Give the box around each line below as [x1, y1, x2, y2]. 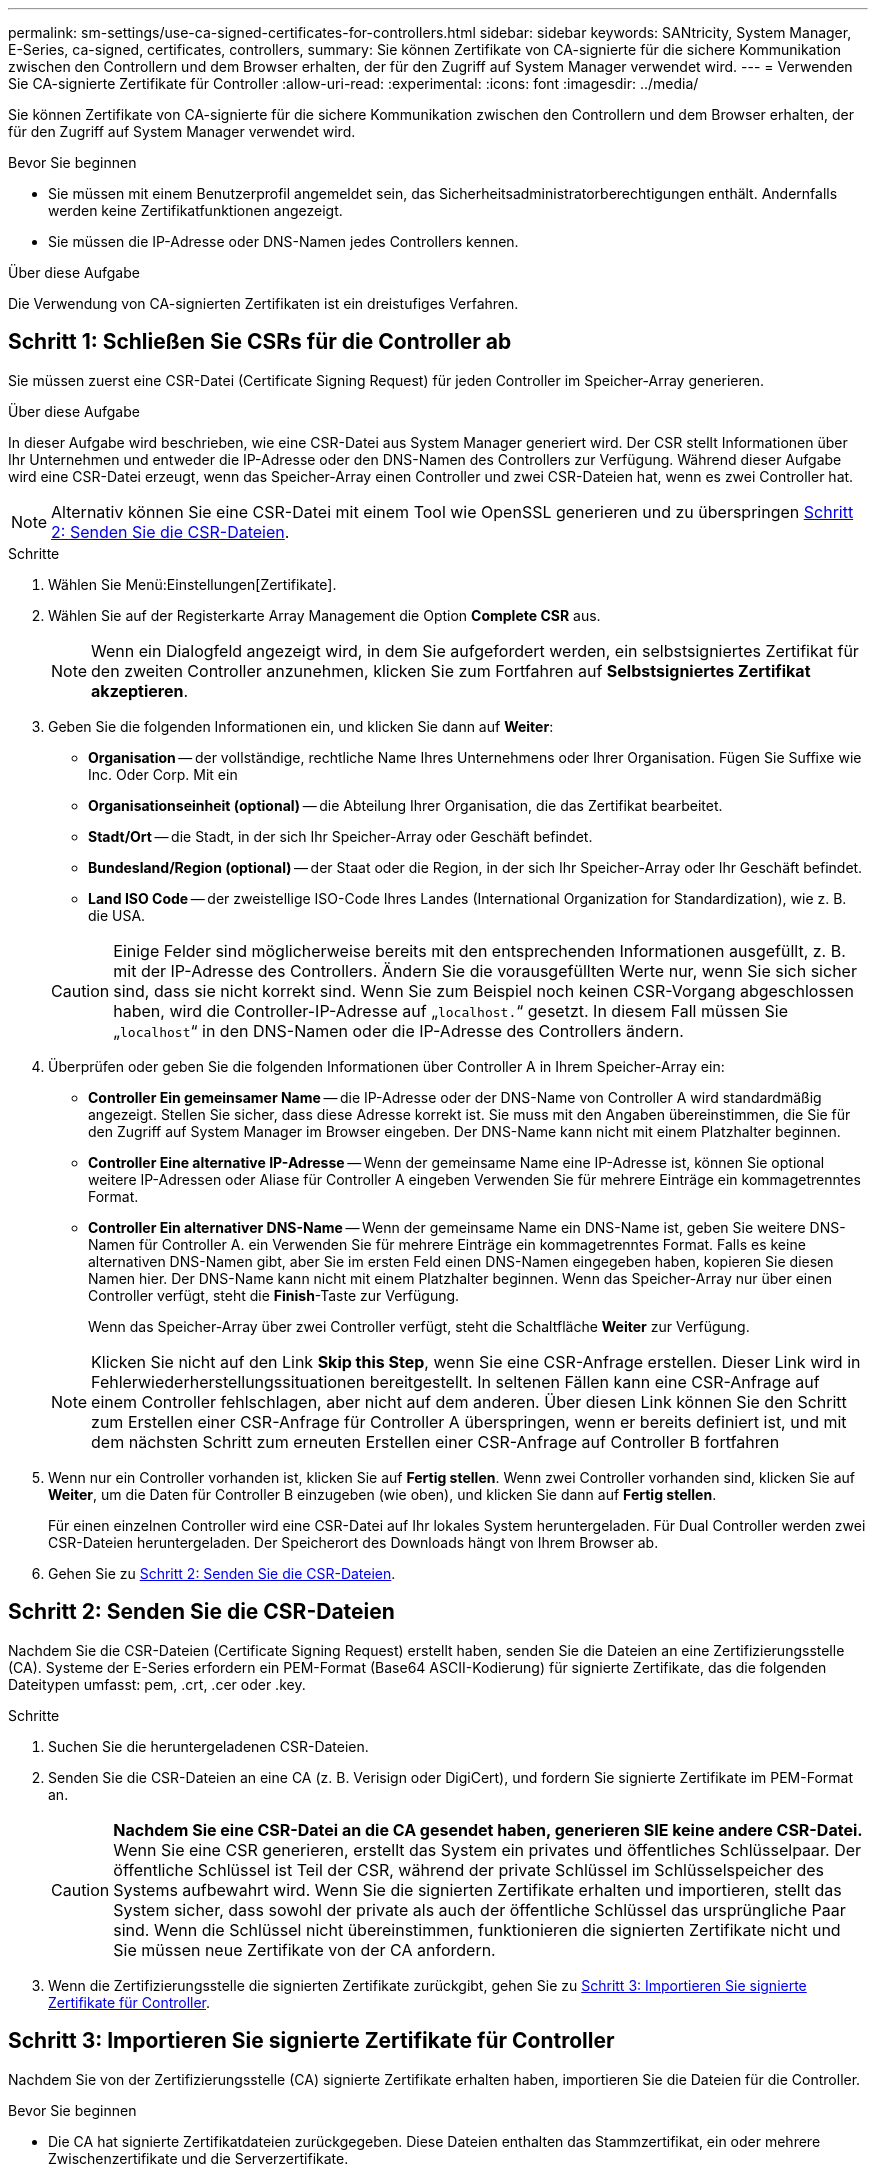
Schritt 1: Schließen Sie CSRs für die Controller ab [8, 329, 512, 355]
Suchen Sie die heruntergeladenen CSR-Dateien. [48, 1737, 369, 1755]
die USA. [88, 906, 146, 924]
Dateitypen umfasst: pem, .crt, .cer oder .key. [8, 1675, 306, 1693]
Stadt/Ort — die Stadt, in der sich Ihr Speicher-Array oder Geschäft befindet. [88, 827, 593, 845]
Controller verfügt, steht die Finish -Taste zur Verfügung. [88, 1286, 460, 1304]
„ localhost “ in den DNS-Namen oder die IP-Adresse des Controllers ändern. [113, 1020, 684, 1041]
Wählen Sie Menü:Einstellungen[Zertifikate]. [48, 575, 337, 593]
